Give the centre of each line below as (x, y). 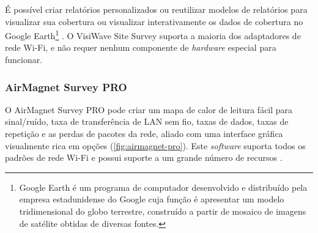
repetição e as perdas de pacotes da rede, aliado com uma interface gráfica (144, 134)
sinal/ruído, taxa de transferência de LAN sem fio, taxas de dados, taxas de (147, 121)
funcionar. (24, 60)
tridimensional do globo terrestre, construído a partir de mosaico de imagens (163, 211)
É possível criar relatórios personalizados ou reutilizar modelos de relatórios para (156, 9)
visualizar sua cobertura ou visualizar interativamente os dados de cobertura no (154, 21)
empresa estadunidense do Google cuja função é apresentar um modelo (152, 199)
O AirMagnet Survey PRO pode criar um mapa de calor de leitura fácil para (149, 109)
